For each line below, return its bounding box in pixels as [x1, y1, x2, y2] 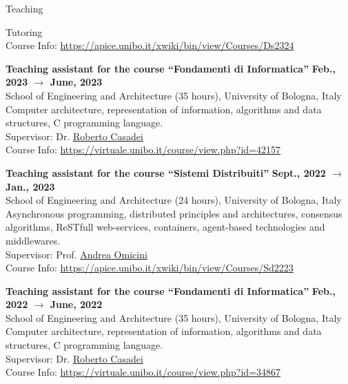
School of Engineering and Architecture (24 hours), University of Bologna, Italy [6, 193, 342, 207]
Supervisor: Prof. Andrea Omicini [6, 247, 147, 261]
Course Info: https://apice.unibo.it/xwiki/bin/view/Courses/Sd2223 [6, 260, 294, 275]
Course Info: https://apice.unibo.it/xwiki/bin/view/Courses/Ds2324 [6, 38, 294, 52]
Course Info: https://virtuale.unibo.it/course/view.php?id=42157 [6, 142, 281, 157]
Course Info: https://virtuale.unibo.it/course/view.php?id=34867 [6, 365, 281, 379]
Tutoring [6, 24, 43, 39]
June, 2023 [50, 75, 103, 89]
